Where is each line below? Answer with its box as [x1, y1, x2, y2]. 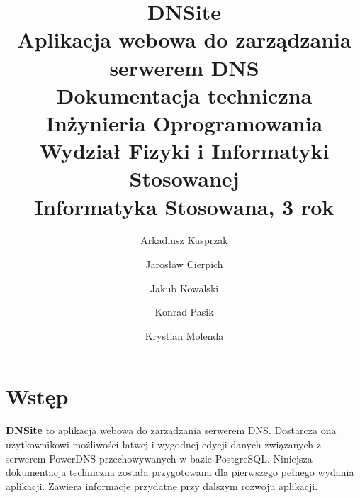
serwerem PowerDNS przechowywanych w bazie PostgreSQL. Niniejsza [6, 450, 313, 465]
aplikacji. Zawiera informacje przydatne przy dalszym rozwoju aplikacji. [6, 478, 318, 493]
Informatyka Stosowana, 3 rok [34, 192, 334, 221]
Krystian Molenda [145, 328, 224, 343]
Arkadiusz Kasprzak [140, 233, 228, 248]
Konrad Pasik [154, 304, 214, 319]
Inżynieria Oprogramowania [45, 108, 323, 137]
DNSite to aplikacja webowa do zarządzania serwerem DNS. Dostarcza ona [6, 423, 337, 438]
